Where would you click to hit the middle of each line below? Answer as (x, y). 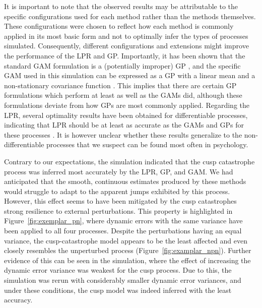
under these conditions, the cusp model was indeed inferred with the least (118, 290)
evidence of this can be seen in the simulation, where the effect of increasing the (127, 260)
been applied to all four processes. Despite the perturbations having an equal (123, 231)
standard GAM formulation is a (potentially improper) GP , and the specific (122, 65)
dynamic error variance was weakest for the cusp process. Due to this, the (118, 270)
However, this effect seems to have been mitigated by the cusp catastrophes (120, 201)
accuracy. (18, 300)
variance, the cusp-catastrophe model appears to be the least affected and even (126, 240)
